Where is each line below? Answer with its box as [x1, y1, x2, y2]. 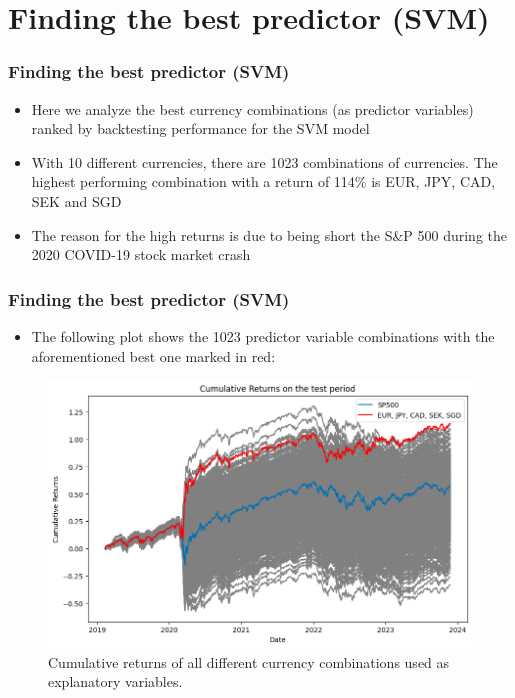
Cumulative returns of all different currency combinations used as [48, 651, 450, 672]
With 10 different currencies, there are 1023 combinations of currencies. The [31, 151, 498, 172]
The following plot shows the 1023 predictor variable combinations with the [31, 325, 495, 346]
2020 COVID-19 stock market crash [31, 244, 251, 265]
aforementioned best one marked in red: [31, 345, 276, 366]
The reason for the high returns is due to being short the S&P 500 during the [31, 224, 508, 245]
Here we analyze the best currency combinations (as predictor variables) [31, 98, 474, 119]
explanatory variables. [48, 671, 183, 692]
